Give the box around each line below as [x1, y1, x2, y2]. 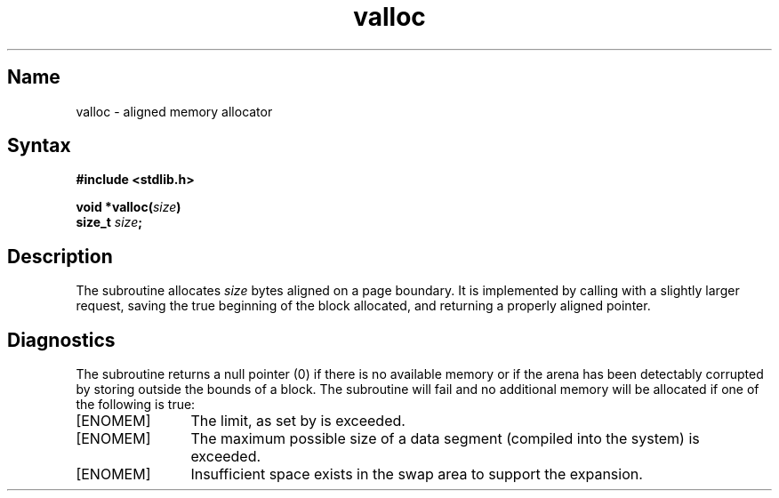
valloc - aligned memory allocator [76, 103, 273, 119]
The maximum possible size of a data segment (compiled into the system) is [190, 430, 700, 448]
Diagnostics [7, 328, 116, 351]
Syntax [7, 134, 71, 157]
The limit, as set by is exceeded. [190, 412, 406, 430]
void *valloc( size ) [76, 199, 181, 215]
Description [7, 245, 113, 268]
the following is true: [76, 397, 196, 413]
